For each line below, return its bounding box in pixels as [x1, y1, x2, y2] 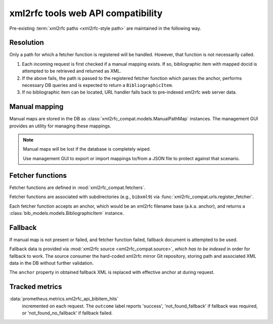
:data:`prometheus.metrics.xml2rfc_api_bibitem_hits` [9, 296, 119, 302]
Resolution [9, 38, 44, 47]
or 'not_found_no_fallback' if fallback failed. [22, 310, 113, 316]
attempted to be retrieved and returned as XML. [22, 68, 121, 74]
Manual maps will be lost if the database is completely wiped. [23, 146, 151, 152]
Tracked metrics [9, 283, 62, 291]
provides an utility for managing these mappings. [9, 123, 111, 129]
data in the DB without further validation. [9, 260, 94, 266]
